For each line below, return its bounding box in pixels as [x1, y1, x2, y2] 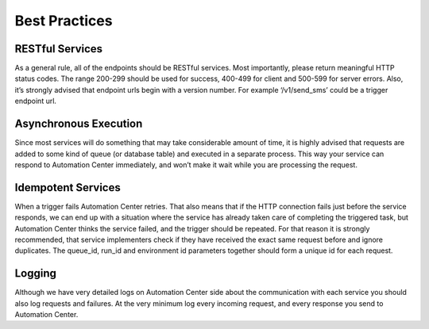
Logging [14, 266, 57, 281]
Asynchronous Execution [14, 117, 143, 131]
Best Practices [14, 12, 113, 29]
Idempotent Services [14, 181, 121, 194]
